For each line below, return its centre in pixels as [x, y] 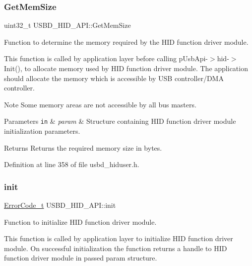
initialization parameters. [42, 131]
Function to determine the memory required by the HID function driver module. [126, 42]
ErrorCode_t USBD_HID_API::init [60, 205]
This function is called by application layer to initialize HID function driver [119, 238]
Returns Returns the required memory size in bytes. [83, 147]
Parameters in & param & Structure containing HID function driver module [120, 121]
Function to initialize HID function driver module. [80, 222]
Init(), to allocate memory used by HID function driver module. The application [126, 68]
